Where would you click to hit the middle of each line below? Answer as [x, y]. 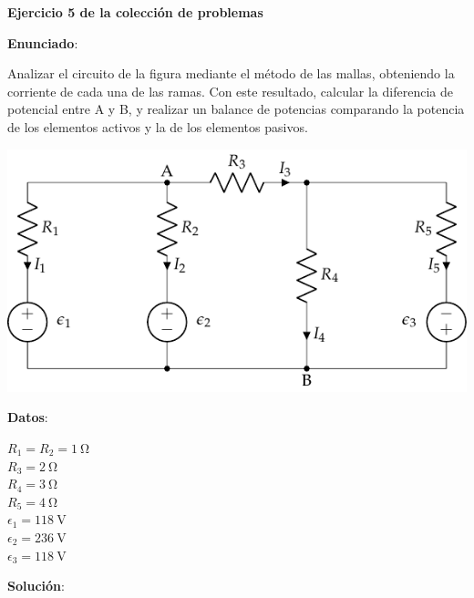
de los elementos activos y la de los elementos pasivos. [158, 126]
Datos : [28, 417]
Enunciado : [43, 42]
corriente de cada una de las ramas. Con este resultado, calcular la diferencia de [230, 91]
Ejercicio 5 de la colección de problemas [135, 12]
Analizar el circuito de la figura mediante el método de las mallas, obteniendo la [231, 73]
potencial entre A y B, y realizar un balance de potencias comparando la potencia [236, 109]
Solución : [36, 586]
